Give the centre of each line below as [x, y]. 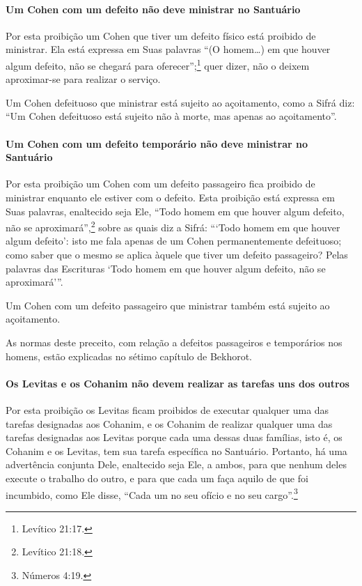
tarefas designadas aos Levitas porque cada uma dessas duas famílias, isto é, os [174, 437]
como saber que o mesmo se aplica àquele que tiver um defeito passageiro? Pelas [177, 255]
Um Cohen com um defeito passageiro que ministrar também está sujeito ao [168, 305]
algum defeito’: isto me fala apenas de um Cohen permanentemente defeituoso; [174, 241]
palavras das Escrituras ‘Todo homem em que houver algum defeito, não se [166, 268]
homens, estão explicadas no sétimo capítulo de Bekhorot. [129, 356]
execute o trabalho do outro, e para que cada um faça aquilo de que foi [157, 478]
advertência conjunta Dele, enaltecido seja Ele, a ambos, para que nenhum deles [176, 464]
